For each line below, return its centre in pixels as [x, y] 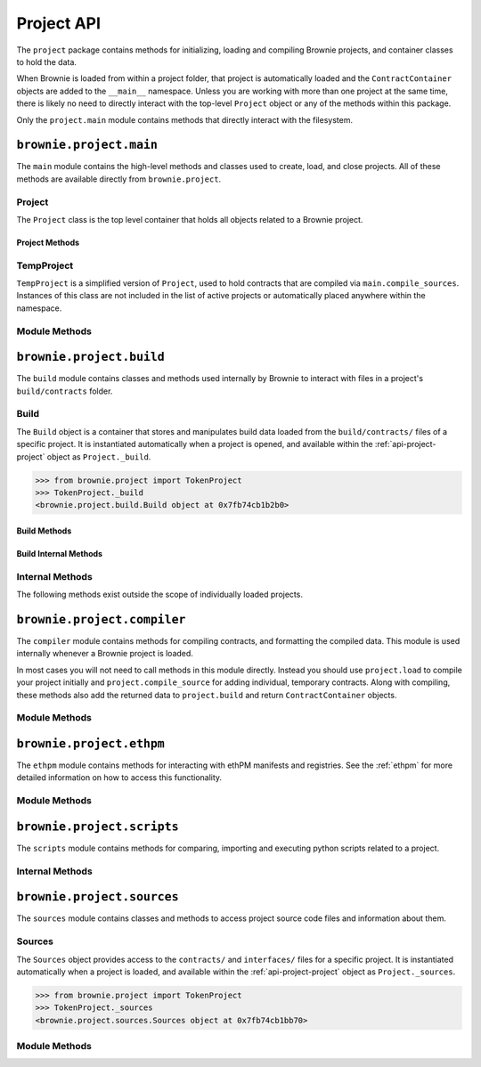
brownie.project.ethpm [90, 743]
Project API [59, 23]
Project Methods [48, 242]
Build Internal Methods [59, 554]
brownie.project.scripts [98, 827]
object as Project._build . [99, 456]
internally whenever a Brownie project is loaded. [105, 654]
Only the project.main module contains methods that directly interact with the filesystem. [185, 119]
